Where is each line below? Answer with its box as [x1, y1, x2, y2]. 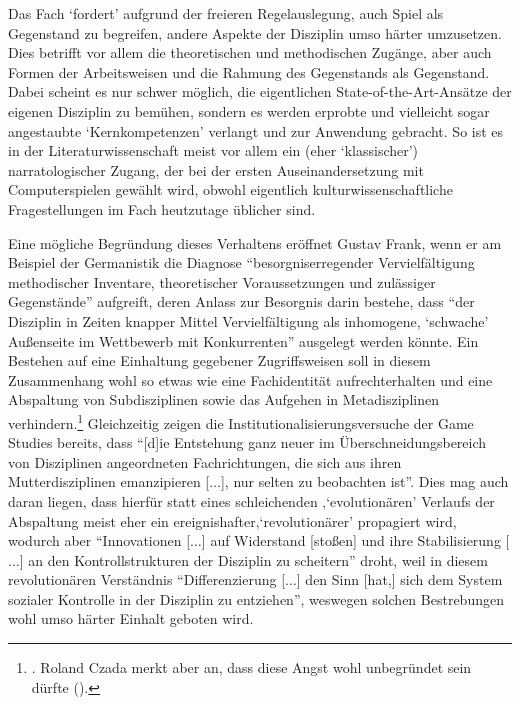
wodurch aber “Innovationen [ [8, 530, 191, 551]
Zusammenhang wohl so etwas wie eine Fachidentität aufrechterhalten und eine [8, 369, 493, 390]
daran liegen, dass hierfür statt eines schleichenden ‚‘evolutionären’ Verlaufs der [8, 490, 495, 511]
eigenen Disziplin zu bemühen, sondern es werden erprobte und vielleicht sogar [8, 100, 490, 121]
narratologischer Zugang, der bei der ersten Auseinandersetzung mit [8, 159, 424, 180]
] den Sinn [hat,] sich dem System [296, 569, 503, 590]
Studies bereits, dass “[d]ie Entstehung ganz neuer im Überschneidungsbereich [8, 432, 487, 453]
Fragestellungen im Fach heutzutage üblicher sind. [8, 198, 316, 219]
